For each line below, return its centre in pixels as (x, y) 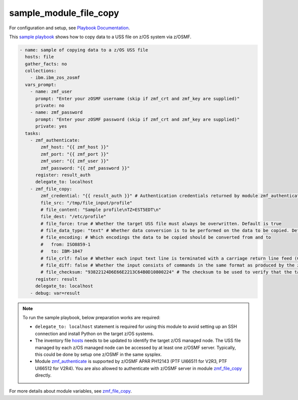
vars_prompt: (41, 85)
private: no (50, 106)
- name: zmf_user (51, 92)
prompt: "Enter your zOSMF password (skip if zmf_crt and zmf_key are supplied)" (138, 119)
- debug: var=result (55, 293)
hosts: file (39, 57)
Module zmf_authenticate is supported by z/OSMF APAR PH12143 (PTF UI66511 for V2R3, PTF (131, 361)
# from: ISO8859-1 (66, 244)
